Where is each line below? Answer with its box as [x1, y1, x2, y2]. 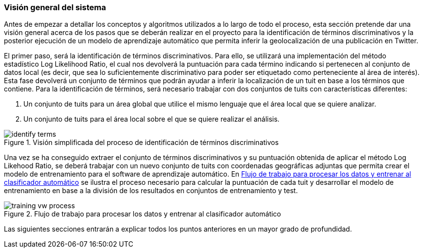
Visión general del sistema [4, 2, 106, 12]
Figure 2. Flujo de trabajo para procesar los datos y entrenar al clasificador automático [4, 210, 281, 218]
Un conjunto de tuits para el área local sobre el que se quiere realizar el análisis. [23, 115, 280, 124]
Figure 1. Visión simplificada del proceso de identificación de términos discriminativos [4, 138, 279, 147]
